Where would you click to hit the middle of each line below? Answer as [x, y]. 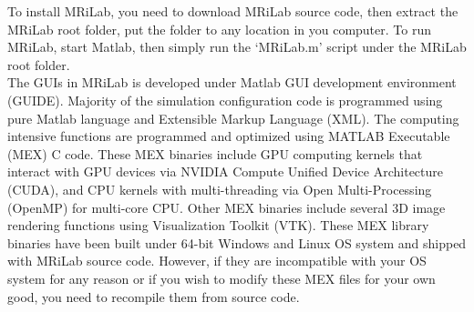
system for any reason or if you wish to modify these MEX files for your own [222, 278]
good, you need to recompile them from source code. [154, 296]
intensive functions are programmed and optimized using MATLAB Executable [229, 136]
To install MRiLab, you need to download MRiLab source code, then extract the [233, 11]
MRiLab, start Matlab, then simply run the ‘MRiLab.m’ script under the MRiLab [237, 47]
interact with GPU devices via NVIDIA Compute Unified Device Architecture [226, 171]
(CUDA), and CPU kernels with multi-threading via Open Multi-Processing [220, 189]
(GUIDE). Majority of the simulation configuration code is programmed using [225, 100]
